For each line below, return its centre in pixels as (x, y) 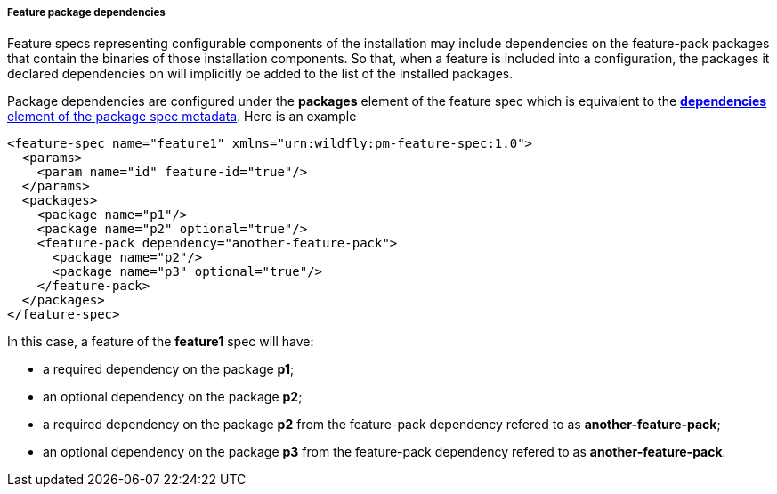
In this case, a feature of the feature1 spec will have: (161, 342)
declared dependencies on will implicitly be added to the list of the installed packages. (260, 74)
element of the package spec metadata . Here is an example (182, 117)
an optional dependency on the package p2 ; (173, 397)
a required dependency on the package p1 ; (169, 369)
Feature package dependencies (86, 12)
